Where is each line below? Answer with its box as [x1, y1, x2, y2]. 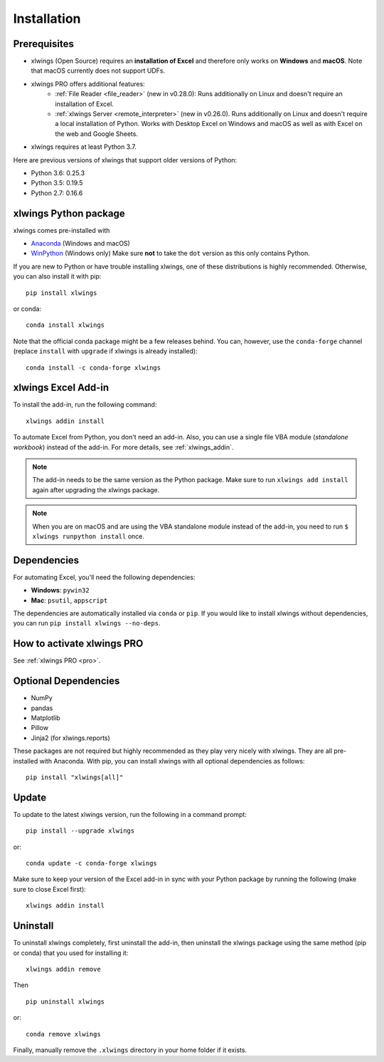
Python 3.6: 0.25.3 [31, 168, 85, 177]
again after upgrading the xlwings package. [32, 485, 160, 494]
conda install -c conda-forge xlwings [26, 363, 161, 372]
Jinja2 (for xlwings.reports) [31, 734, 110, 742]
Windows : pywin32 [31, 586, 90, 595]
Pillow [31, 724, 49, 732]
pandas [31, 704, 53, 712]
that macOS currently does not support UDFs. [31, 66, 166, 75]
